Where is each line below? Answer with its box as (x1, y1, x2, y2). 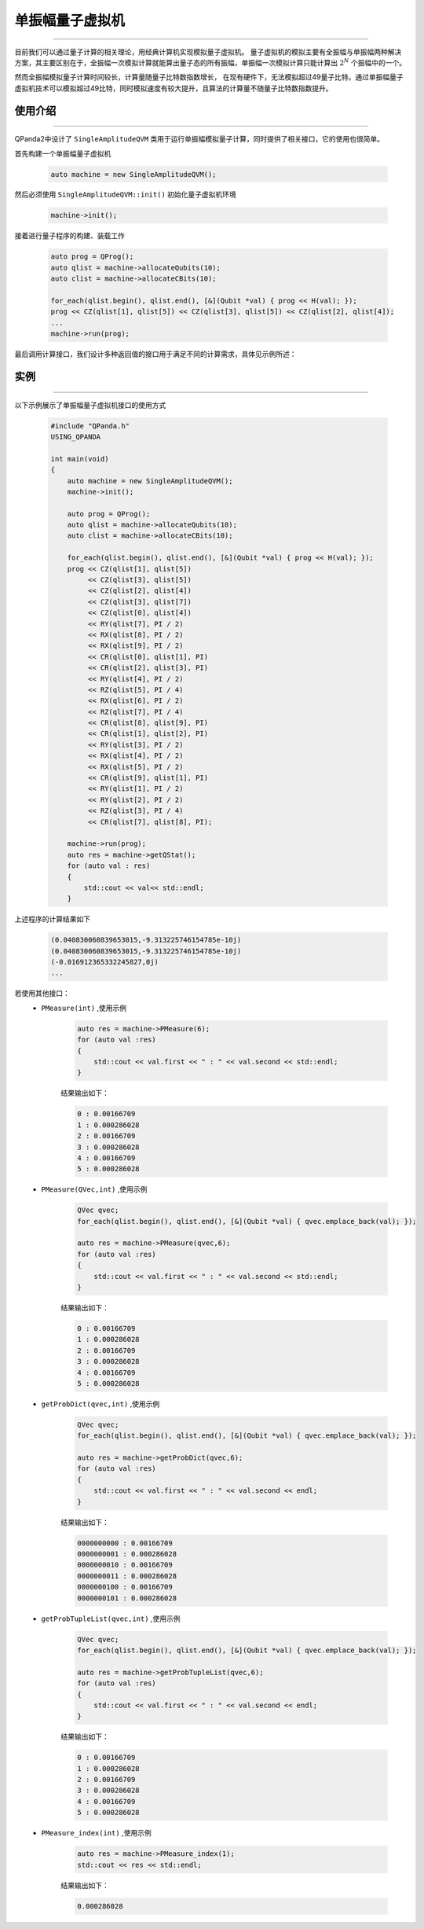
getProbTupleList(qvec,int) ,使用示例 (41, 1614, 181, 1623)
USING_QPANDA (50, 432, 101, 441)
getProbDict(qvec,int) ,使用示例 (41, 1399, 160, 1409)
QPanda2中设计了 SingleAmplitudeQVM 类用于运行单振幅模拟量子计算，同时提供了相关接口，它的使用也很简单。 (14, 134, 385, 144)
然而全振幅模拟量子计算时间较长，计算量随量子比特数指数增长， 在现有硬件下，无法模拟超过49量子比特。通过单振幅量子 (14, 72, 404, 82)
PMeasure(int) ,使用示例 (41, 1003, 127, 1012)
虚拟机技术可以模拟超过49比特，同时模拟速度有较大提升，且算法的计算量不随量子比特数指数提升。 (14, 83, 333, 93)
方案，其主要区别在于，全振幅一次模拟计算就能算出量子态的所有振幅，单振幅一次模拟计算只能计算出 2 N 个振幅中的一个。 (14, 57, 407, 67)
